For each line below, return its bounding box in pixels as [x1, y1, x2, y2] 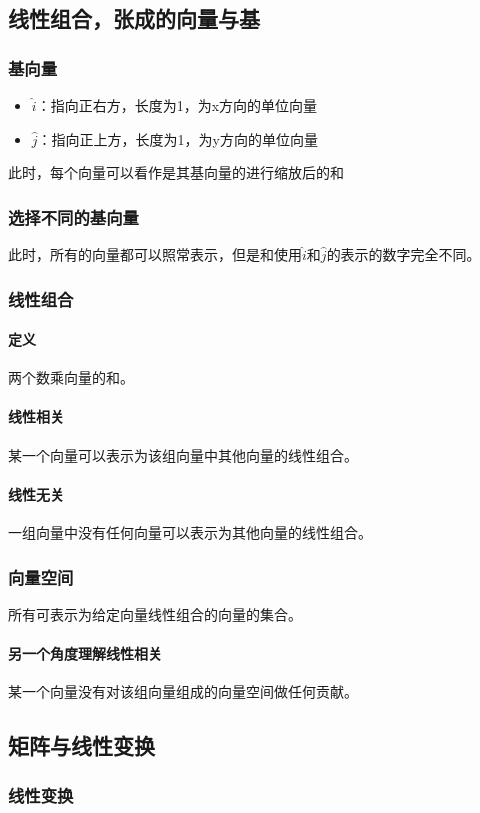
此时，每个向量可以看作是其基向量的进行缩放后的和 [8, 162, 344, 183]
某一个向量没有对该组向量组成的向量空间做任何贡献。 [8, 681, 358, 702]
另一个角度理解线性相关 [8, 643, 162, 664]
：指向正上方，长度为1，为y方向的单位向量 [37, 128, 318, 149]
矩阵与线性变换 [8, 730, 155, 761]
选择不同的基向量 [8, 204, 139, 229]
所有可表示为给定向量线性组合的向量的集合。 [8, 603, 302, 624]
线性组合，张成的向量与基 [8, 3, 260, 34]
